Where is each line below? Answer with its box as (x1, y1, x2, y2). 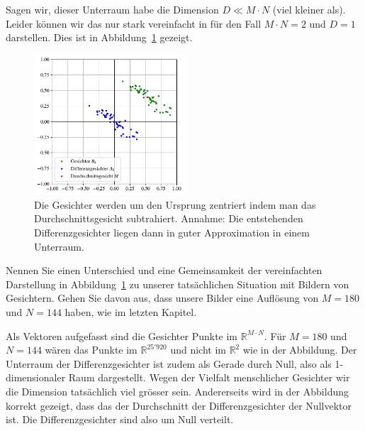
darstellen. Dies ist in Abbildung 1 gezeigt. (6, 30, 193, 45)
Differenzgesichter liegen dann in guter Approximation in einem (34, 225, 310, 240)
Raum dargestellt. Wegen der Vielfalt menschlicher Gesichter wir (68, 370, 350, 385)
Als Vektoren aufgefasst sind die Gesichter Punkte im (6, 328, 238, 343)
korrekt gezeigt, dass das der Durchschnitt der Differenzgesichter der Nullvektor (6, 398, 352, 413)
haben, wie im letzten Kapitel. (64, 305, 197, 320)
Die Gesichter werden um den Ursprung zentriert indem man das (34, 197, 316, 212)
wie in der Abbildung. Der (242, 342, 357, 357)
